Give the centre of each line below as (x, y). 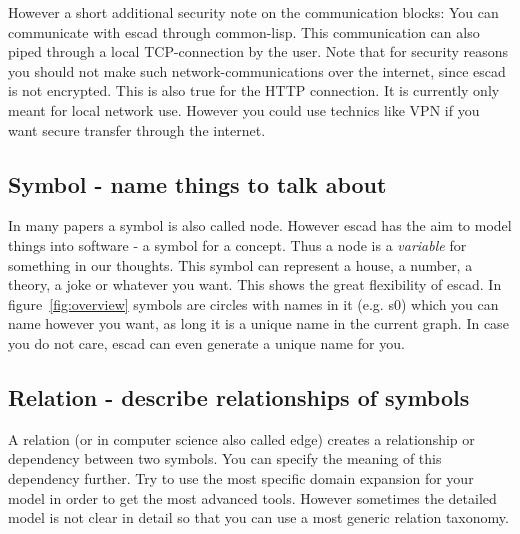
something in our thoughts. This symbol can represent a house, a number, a (240, 264)
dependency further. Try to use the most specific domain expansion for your (241, 477)
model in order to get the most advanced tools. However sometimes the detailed (252, 497)
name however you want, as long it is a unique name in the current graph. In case (258, 323)
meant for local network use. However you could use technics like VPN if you (244, 109)
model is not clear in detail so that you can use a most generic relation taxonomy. (258, 517)
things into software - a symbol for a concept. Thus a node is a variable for (237, 244)
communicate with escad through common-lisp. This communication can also (244, 31)
